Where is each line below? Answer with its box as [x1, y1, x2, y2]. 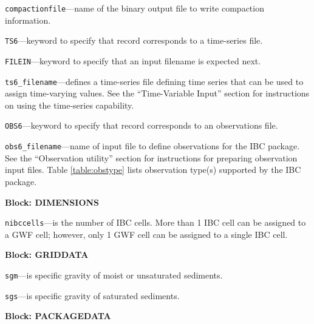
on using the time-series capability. [5, 98, 134, 111]
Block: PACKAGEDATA [5, 309, 111, 322]
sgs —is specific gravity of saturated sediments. [5, 289, 180, 302]
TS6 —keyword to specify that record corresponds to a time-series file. [5, 34, 263, 47]
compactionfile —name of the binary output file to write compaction [5, 2, 264, 14]
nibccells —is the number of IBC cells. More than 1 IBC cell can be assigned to [5, 216, 306, 229]
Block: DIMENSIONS [5, 195, 100, 208]
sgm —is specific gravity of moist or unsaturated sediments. [5, 268, 223, 281]
